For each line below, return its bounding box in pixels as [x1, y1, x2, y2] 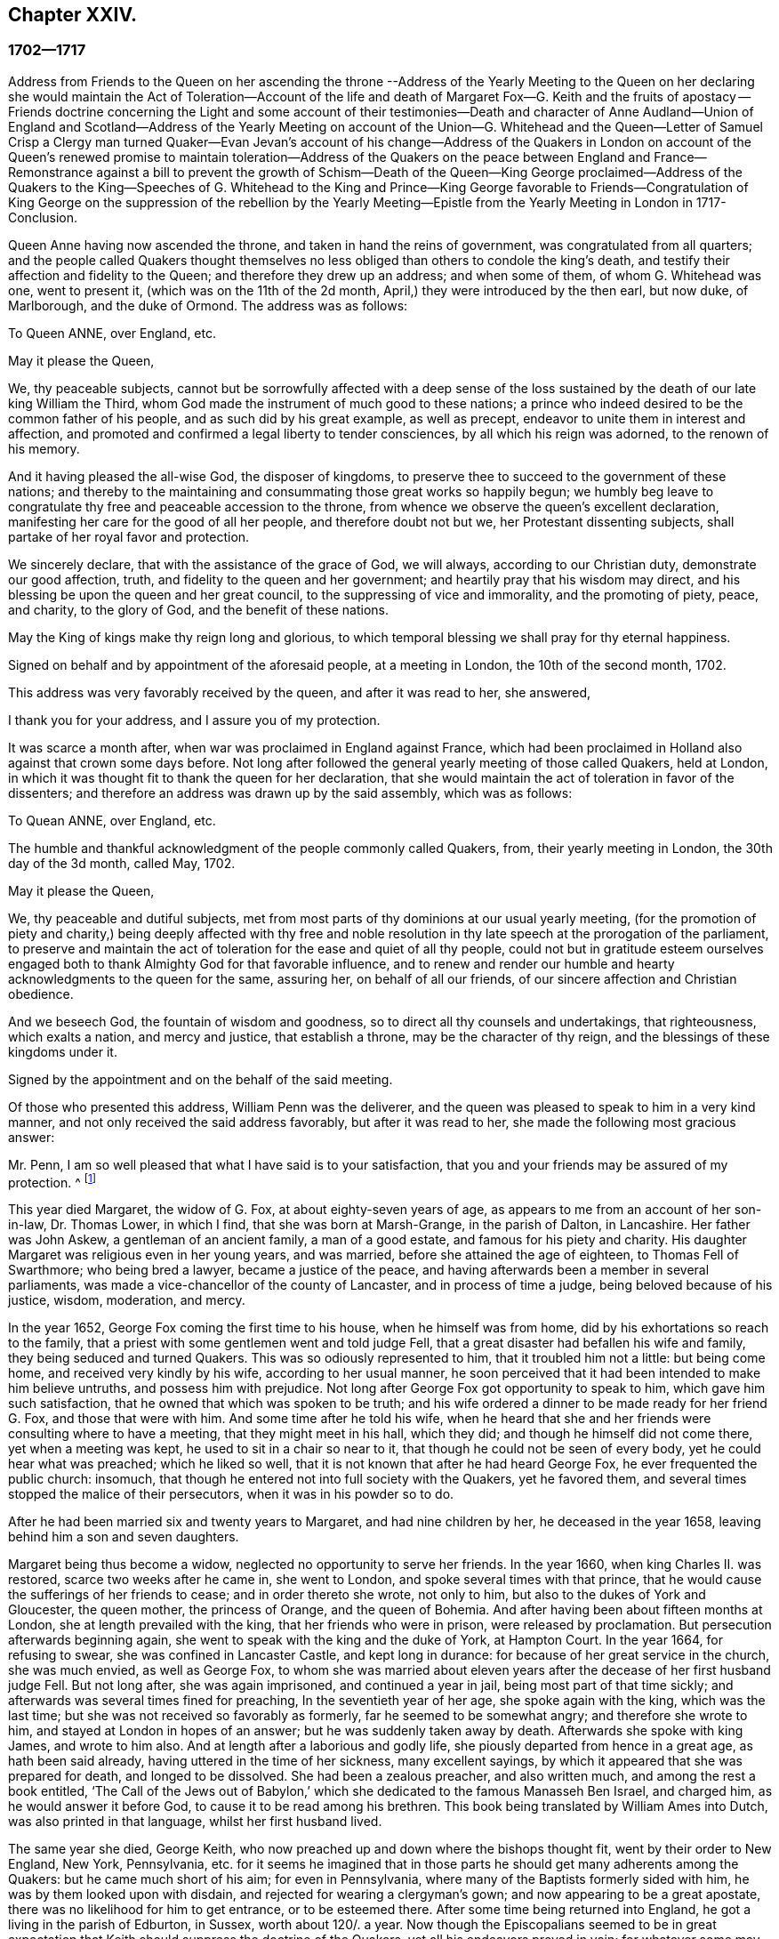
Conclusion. [8, 209, 78, 225]
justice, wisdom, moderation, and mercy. [8, 1292, 245, 1308]
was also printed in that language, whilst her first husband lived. [8, 1814, 382, 1830]
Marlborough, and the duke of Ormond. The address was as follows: [8, 297, 408, 313]
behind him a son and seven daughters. [8, 1529, 239, 1545]
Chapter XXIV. [8, 4, 138, 26]
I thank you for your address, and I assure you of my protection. [8, 712, 381, 728]
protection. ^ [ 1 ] [8, 1171, 97, 1190]
